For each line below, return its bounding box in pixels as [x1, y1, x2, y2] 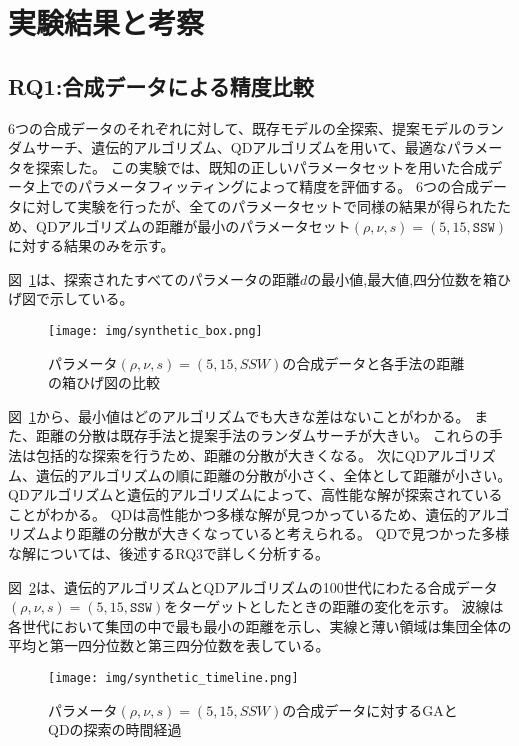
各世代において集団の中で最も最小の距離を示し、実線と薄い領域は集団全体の [8, 615, 512, 636]
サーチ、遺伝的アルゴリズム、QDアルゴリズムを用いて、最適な [35, 137, 447, 158]
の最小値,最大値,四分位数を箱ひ [307, 268, 512, 289]
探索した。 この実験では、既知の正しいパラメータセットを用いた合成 [35, 156, 489, 177]
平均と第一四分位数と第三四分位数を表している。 [8, 635, 330, 656]
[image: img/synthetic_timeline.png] [48, 670, 299, 685]
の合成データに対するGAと [282, 699, 458, 720]
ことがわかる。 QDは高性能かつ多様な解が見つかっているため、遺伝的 [8, 503, 468, 524]
